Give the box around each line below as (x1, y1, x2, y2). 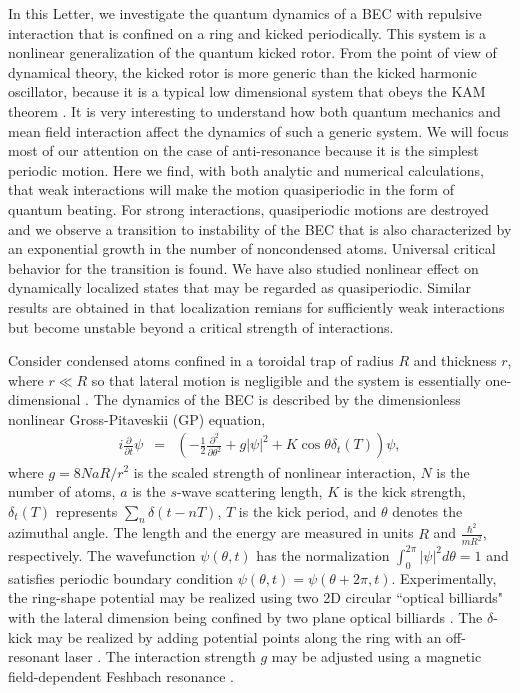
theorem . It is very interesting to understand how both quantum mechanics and (8, 100, 501, 121)
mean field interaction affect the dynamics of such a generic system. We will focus (8, 120, 509, 141)
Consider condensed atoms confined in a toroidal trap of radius (8, 350, 394, 371)
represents (55, 500, 118, 521)
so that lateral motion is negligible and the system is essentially (91, 369, 481, 390)
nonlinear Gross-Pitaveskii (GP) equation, (8, 408, 266, 429)
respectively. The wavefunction (8, 544, 196, 565)
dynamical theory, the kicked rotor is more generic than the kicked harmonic (8, 61, 477, 82)
